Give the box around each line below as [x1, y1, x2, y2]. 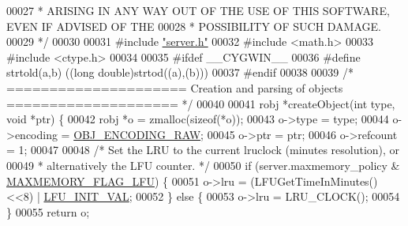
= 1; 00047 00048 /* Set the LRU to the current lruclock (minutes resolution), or [6, 141, 400, 158]
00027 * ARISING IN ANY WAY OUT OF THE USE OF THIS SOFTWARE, [6, 2, 390, 18]
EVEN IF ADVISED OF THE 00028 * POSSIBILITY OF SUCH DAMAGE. [6, 17, 381, 34]
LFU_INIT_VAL [43, 188, 129, 205]
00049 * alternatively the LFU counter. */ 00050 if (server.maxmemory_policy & [6, 156, 400, 173]
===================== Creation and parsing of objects [6, 79, 343, 96]
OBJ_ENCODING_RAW [73, 126, 201, 142]
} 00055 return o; [6, 203, 90, 220]
